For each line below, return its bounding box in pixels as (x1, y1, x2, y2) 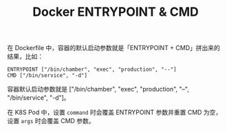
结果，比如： (7, 52, 43, 60)
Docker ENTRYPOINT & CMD (32, 4, 199, 20)
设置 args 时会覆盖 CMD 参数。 (7, 117, 95, 125)
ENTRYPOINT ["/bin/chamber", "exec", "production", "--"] (7, 66, 177, 73)
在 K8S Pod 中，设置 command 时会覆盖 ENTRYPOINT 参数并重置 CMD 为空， (7, 108, 222, 117)
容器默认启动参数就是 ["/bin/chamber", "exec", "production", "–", (7, 85, 189, 93)
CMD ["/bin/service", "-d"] (7, 72, 88, 79)
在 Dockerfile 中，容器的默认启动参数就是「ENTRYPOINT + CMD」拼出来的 (7, 44, 220, 52)
